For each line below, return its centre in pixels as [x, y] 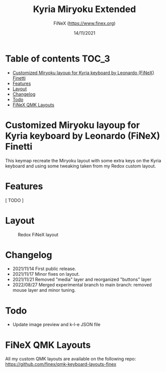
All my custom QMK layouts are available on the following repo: [71, 359]
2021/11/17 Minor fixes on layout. [46, 274]
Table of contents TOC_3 [58, 58]
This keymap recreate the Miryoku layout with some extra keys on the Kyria [83, 160]
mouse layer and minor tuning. [44, 290]
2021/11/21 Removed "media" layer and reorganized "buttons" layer [82, 280]
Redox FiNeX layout [38, 234]
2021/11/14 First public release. [44, 269]
